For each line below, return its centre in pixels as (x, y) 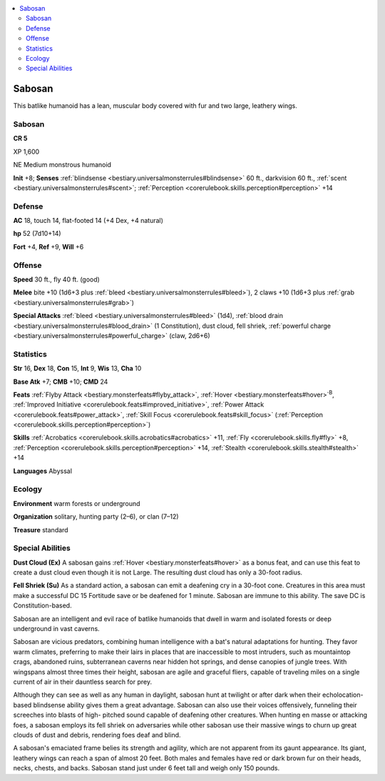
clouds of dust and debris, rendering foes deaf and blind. (97, 735)
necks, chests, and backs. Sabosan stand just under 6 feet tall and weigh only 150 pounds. (147, 768)
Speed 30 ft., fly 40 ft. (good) (56, 279)
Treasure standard (41, 529)
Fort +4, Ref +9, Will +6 (48, 247)
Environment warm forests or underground (77, 503)
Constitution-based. (42, 606)
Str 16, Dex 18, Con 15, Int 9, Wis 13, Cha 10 (77, 369)
